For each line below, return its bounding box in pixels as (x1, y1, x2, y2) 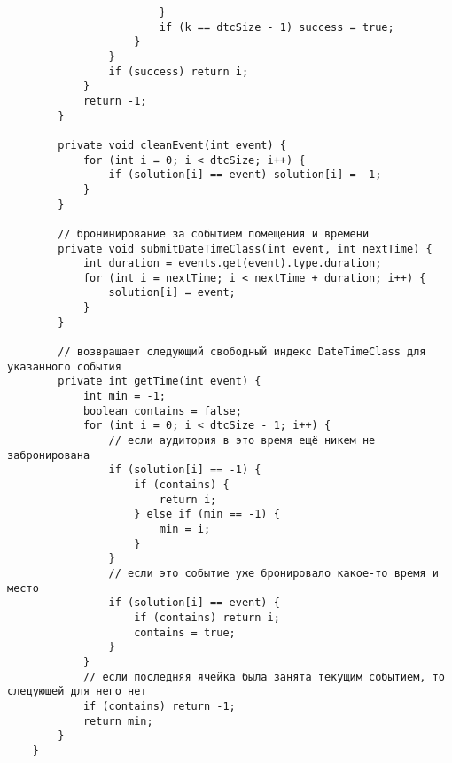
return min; (82, 714, 153, 728)
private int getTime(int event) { (58, 375, 261, 388)
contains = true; (134, 626, 236, 639)
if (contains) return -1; (82, 699, 236, 712)
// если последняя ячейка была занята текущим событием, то (82, 670, 445, 683)
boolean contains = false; (82, 404, 242, 417)
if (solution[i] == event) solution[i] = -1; (108, 168, 382, 182)
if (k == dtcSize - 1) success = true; (159, 20, 394, 34)
